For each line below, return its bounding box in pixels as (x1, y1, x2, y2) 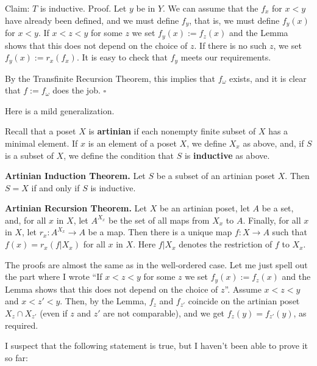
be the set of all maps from (109, 213, 210, 226)
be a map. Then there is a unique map (88, 225, 232, 238)
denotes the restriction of (179, 238, 272, 251)
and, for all (5, 213, 46, 226)
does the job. (52, 84, 101, 97)
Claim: (5, 2, 30, 14)
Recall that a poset (5, 125, 76, 137)
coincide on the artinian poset (188, 295, 300, 307)
